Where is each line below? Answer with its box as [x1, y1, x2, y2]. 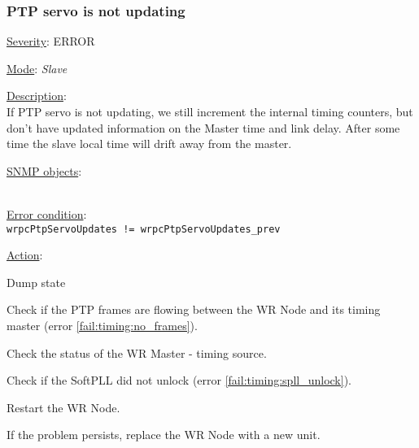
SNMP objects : [7, 162, 82, 179]
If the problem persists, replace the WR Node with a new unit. [7, 426, 321, 443]
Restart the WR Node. [7, 398, 120, 415]
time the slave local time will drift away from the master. [7, 135, 292, 152]
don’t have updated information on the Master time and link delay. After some [7, 119, 400, 136]
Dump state [7, 273, 66, 290]
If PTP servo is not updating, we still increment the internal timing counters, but [7, 103, 413, 120]
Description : [7, 87, 67, 104]
